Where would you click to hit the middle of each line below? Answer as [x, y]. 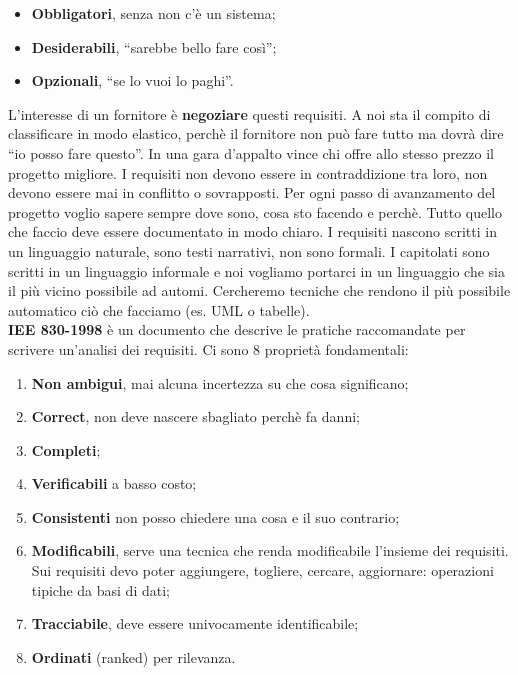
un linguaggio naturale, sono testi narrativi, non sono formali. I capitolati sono [249, 250]
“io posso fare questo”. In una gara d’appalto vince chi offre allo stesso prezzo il [251, 152]
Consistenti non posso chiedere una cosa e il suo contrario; [215, 516]
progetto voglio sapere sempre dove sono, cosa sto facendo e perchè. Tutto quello [255, 211]
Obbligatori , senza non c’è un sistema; [153, 13]
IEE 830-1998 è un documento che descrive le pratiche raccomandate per [237, 329]
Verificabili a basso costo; [114, 483]
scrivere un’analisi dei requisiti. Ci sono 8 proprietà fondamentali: [208, 348]
